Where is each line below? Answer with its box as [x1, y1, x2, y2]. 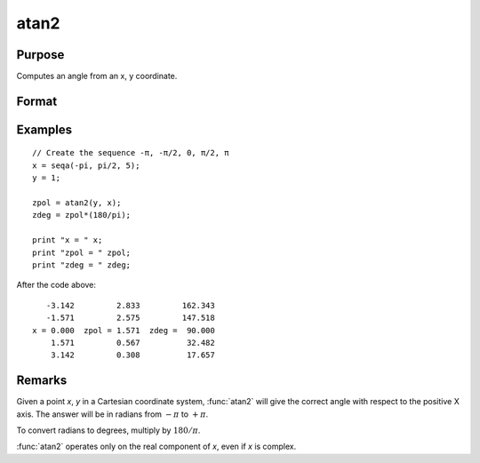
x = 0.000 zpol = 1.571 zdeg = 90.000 [32, 325, 215, 335]
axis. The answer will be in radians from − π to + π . [16, 409, 209, 419]
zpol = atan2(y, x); [32, 198, 122, 208]
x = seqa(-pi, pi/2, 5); [32, 160, 140, 171]
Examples [16, 122, 73, 137]
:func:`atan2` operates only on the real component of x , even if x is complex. [16, 441, 297, 452]
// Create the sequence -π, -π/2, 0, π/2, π [32, 148, 230, 158]
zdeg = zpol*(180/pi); [32, 210, 132, 220]
